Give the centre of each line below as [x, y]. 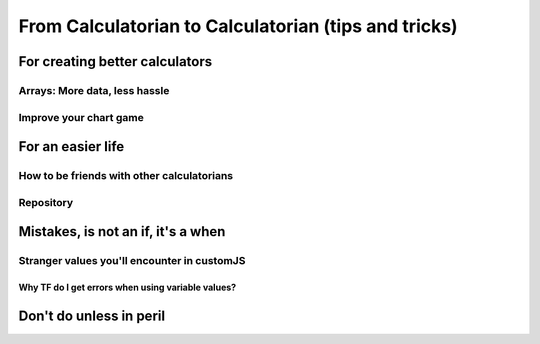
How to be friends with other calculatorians [126, 176]
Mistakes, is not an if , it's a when [122, 231]
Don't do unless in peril [91, 315]
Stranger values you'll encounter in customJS [132, 261]
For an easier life [71, 146]
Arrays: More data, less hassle [94, 90]
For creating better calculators [115, 61]
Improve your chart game [81, 117]
